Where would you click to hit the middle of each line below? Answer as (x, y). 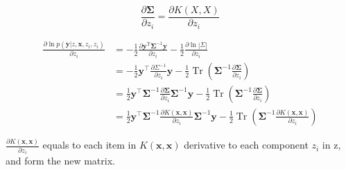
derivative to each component (246, 145)
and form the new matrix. (60, 161)
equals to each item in (89, 145)
